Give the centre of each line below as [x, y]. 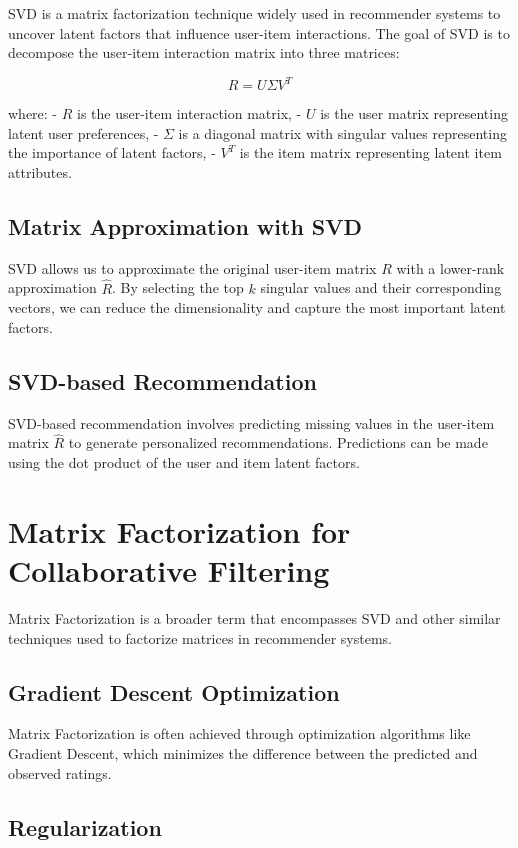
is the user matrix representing [414, 113]
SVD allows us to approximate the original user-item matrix [192, 267]
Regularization [85, 826]
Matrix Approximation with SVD [185, 226]
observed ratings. [60, 772]
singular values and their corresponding [381, 287]
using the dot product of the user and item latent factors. [184, 462]
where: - [33, 113]
